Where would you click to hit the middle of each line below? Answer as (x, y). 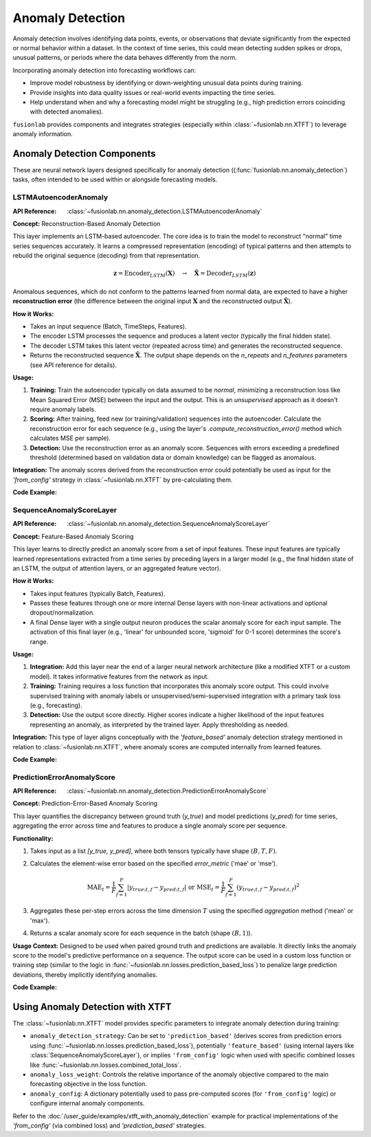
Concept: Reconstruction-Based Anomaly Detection (87, 223)
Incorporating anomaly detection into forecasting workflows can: (104, 70)
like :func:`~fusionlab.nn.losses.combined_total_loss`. (106, 1065)
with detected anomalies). (67, 112)
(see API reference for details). (73, 365)
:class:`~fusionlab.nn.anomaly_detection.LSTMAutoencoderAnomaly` (165, 211)
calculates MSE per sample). (70, 438)
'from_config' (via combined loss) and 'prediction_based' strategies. (109, 1125)
